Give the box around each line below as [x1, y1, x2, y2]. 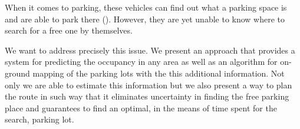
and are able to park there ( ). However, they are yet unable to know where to [5, 12, 285, 25]
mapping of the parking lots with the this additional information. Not [32, 67, 285, 79]
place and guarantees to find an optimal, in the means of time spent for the [5, 101, 277, 114]
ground [5, 67, 30, 79]
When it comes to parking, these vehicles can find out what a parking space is [5, 1, 287, 13]
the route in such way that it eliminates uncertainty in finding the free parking [5, 90, 289, 102]
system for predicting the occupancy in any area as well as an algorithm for [5, 55, 278, 68]
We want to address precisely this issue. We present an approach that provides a [5, 44, 295, 56]
